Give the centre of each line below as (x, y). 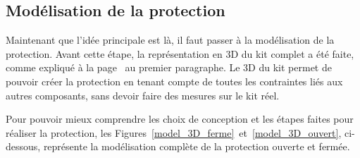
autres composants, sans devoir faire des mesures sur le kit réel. (143, 95)
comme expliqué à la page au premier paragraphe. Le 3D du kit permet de (169, 67)
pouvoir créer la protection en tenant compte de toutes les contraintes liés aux (174, 81)
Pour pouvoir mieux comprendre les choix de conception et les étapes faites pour (180, 119)
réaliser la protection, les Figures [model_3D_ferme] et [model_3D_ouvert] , (174, 132)
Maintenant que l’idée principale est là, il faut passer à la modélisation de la (170, 40)
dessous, (23, 146)
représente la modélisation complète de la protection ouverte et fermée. (197, 146)
